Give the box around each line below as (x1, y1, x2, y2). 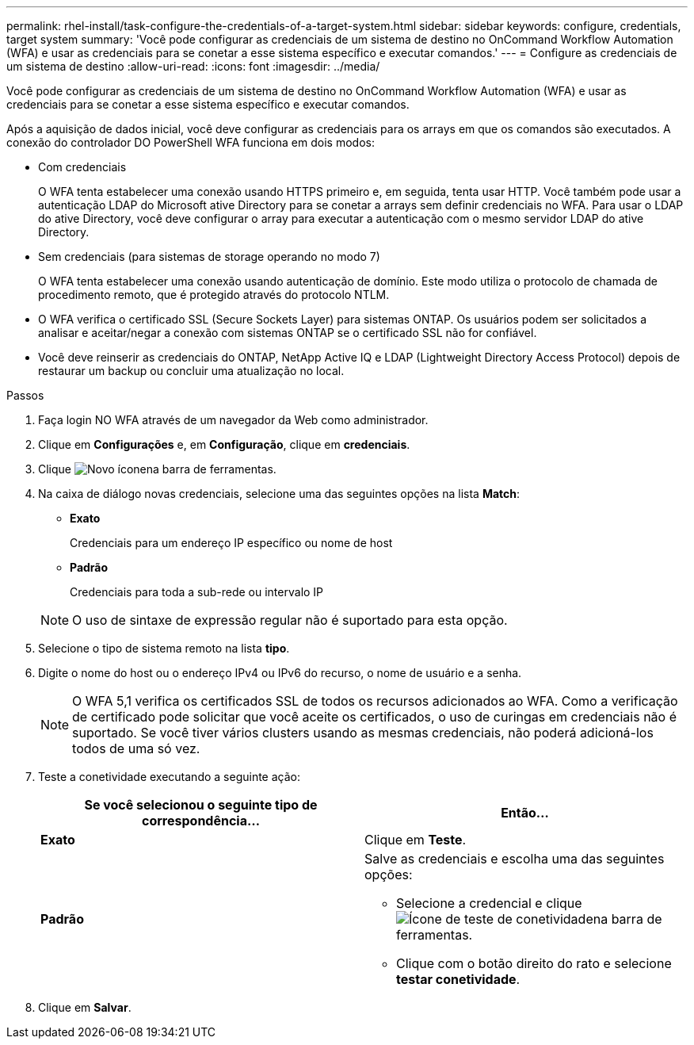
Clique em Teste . (364, 832, 467, 848)
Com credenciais (38, 160, 127, 174)
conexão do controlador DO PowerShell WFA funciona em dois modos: (6, 136, 375, 149)
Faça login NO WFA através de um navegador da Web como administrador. (38, 413, 429, 427)
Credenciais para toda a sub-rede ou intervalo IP (70, 585, 324, 599)
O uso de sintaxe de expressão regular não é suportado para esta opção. (72, 612, 508, 628)
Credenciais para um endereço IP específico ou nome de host (70, 536, 393, 549)
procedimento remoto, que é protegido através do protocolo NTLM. (38, 288, 390, 301)
